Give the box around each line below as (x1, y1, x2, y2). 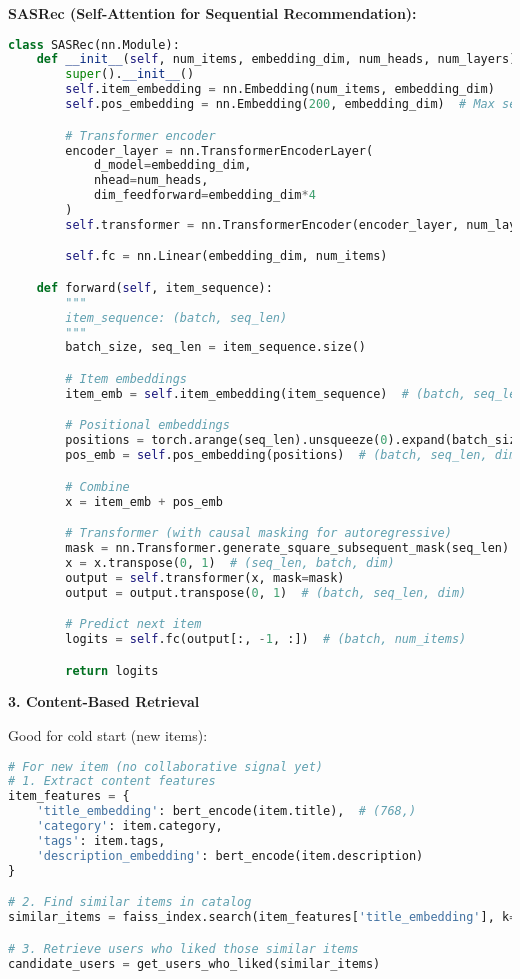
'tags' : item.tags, (36, 833, 166, 848)
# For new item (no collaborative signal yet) (8, 759, 323, 774)
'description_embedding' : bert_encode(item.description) (36, 848, 424, 863)
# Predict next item (65, 617, 202, 632)
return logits (65, 663, 159, 678)
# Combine (65, 479, 130, 494)
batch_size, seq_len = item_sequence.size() (65, 340, 366, 355)
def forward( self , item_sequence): (36, 280, 273, 295)
